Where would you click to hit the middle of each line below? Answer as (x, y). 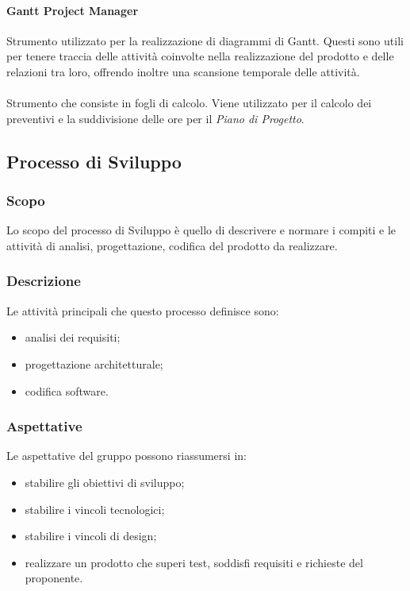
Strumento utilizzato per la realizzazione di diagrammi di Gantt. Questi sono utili (205, 40)
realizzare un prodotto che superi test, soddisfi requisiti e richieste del (194, 562)
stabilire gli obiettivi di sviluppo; (105, 482)
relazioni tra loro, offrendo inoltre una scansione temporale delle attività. (183, 71)
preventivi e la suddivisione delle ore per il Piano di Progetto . (155, 118)
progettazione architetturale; (94, 363)
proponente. (54, 578)
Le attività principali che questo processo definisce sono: (143, 310)
